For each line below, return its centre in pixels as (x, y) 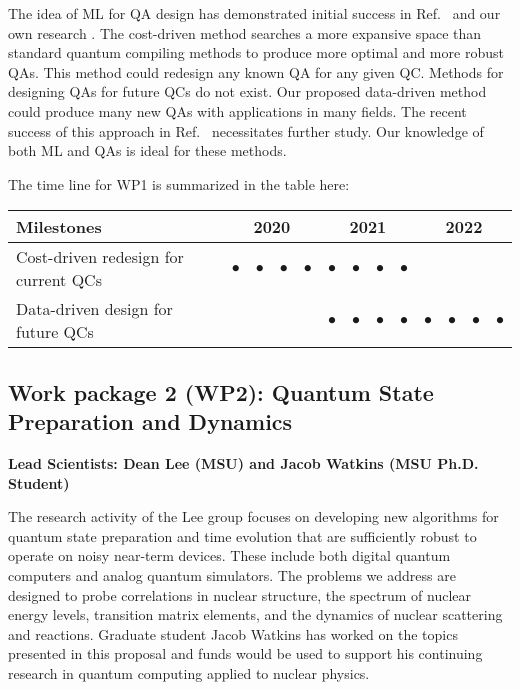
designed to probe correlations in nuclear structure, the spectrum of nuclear (240, 594)
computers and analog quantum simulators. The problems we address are (232, 574)
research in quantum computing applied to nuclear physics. (189, 672)
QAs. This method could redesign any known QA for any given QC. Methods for (256, 71)
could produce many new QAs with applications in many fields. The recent (237, 110)
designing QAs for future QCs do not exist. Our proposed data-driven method (247, 91)
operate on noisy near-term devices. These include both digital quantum (229, 555)
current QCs (59, 280)
